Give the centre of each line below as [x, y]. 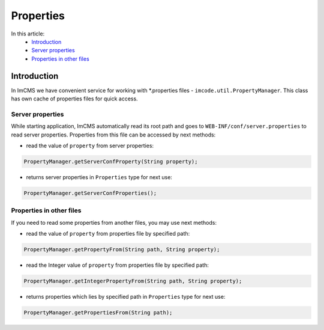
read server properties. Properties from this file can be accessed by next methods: [113, 135]
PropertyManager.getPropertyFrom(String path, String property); [122, 249]
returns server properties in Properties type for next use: [99, 177]
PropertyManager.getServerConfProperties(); [90, 193]
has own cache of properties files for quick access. [74, 99]
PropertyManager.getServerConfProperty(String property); [111, 161]
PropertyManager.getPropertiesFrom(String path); [98, 312]
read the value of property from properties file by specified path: [108, 234]
